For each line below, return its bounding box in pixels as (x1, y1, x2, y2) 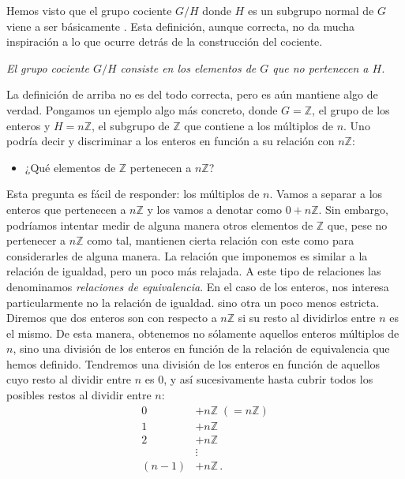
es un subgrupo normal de (247, 2, 374, 18)
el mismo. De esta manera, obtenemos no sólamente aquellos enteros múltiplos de (6, 324, 399, 341)
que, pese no (327, 216, 388, 233)
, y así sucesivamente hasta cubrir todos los (163, 371, 373, 387)
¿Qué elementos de (24, 159, 116, 175)
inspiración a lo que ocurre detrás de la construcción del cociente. (6, 33, 323, 50)
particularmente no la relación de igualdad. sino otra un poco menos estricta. (6, 294, 380, 310)
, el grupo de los (312, 101, 390, 118)
